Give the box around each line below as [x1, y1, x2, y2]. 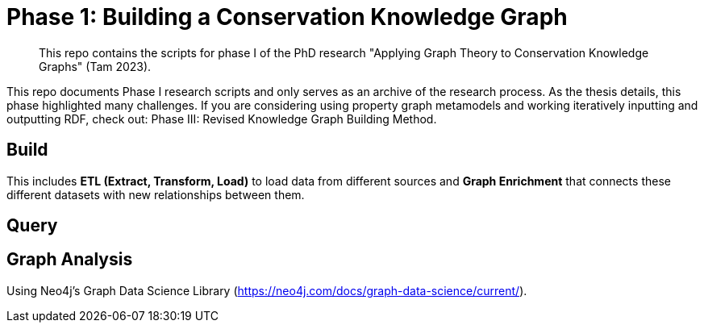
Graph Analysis [6, 249, 133, 270]
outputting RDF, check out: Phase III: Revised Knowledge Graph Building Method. [6, 111, 437, 126]
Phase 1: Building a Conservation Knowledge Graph [6, 3, 568, 31]
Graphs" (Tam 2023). [39, 59, 152, 73]
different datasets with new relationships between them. [6, 187, 305, 202]
